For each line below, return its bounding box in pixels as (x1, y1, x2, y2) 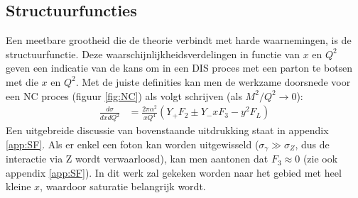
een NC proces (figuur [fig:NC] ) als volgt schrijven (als (6, 88, 242, 103)
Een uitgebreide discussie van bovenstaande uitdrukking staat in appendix (6, 123, 329, 138)
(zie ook (303, 151, 338, 166)
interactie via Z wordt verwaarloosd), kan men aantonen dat (6, 151, 268, 166)
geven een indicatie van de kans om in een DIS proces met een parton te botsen (6, 60, 353, 75)
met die (6, 74, 38, 89)
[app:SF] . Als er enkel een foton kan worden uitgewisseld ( (6, 136, 259, 151)
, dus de (295, 136, 330, 151)
